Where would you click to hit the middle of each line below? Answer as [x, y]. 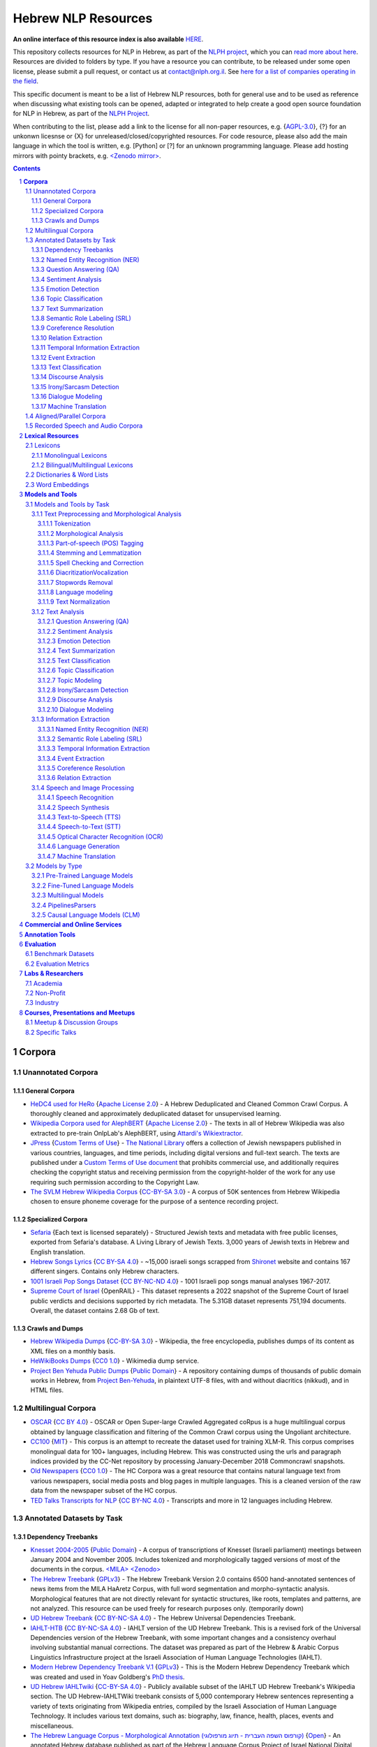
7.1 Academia [44, 983]
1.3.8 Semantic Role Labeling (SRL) [82, 319]
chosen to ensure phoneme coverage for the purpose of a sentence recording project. [154, 1201]
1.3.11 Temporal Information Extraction [86, 348]
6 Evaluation [38, 944]
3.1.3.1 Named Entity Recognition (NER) [93, 729]
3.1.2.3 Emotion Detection [74, 641]
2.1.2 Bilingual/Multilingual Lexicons [82, 465]
